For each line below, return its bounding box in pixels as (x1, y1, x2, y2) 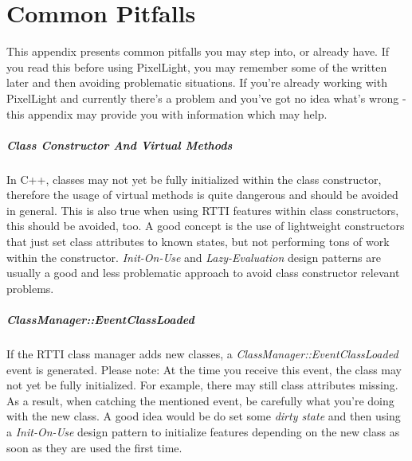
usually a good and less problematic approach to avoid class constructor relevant (6, 264, 400, 281)
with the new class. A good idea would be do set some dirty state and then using (6, 408, 401, 424)
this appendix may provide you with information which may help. (6, 105, 328, 122)
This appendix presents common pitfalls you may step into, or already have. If (6, 43, 390, 60)
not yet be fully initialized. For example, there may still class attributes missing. (6, 377, 398, 393)
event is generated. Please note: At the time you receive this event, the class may (6, 361, 402, 377)
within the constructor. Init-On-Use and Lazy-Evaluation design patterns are (6, 248, 381, 265)
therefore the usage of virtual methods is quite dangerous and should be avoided (6, 186, 398, 203)
